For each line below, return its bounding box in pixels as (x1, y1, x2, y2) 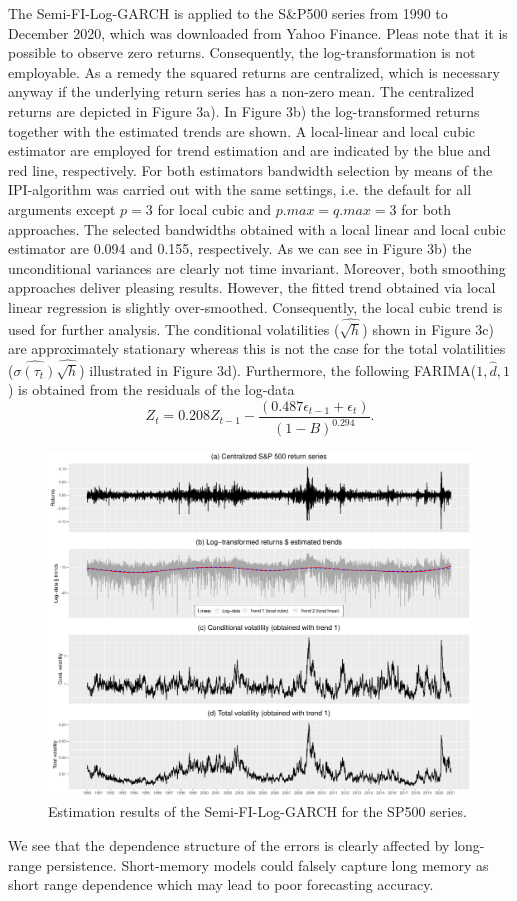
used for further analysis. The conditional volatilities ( (8, 318, 340, 339)
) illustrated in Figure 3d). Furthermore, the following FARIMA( (79, 359, 477, 380)
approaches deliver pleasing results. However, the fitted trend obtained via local (8, 277, 496, 298)
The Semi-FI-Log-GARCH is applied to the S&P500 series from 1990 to (8, 3, 448, 23)
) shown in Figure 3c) (362, 318, 495, 339)
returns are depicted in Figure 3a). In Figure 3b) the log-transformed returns (8, 100, 480, 121)
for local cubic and (157, 198, 272, 219)
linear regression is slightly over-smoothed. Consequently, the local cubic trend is (8, 296, 503, 317)
